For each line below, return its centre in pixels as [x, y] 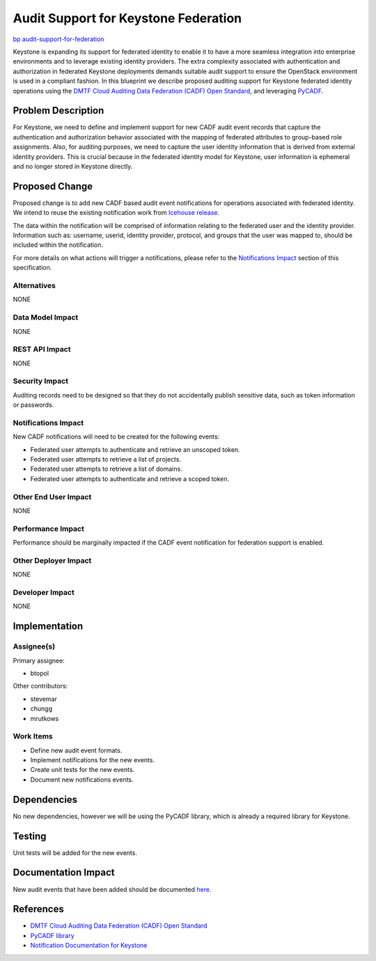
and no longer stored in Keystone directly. [73, 166]
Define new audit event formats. [76, 750]
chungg [41, 709]
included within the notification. [58, 245]
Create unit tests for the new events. [83, 770]
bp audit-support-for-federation [58, 39]
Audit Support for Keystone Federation [127, 18]
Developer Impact [44, 593]
